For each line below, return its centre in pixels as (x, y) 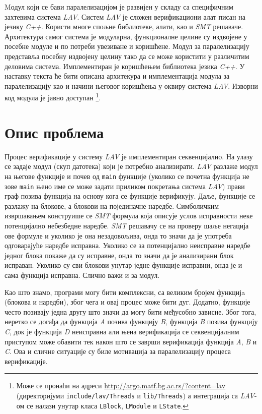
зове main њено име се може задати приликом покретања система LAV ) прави (125, 186)
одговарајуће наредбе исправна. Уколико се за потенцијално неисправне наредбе (127, 245)
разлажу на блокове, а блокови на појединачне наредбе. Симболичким (112, 205)
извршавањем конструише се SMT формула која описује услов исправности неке (129, 216)
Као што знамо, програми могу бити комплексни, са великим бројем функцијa (125, 292)
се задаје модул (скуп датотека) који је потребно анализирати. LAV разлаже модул (131, 166)
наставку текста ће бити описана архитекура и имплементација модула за (117, 76)
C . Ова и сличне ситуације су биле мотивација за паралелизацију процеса (118, 351)
